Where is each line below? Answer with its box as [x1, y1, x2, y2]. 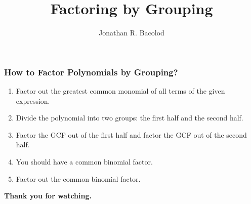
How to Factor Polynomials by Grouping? [4, 65, 178, 78]
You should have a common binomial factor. [16, 156, 153, 167]
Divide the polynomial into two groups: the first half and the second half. [16, 112, 243, 123]
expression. [16, 95, 50, 106]
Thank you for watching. [4, 190, 92, 201]
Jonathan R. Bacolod [99, 27, 164, 38]
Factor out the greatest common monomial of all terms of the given [16, 86, 225, 96]
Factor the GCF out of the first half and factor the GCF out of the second [16, 129, 247, 140]
